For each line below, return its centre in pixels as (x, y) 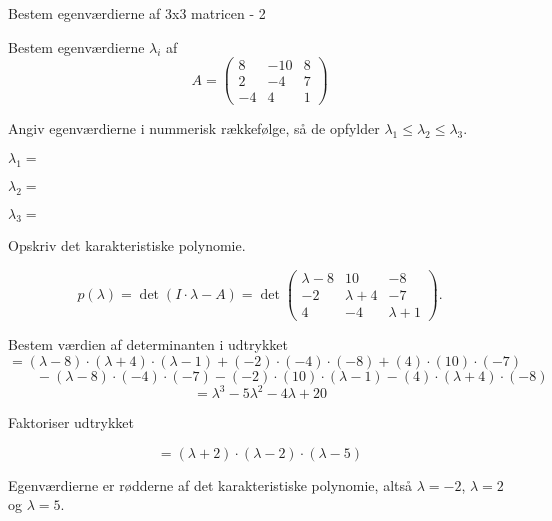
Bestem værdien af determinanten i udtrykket (148, 344)
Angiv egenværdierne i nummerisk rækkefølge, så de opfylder (194, 128)
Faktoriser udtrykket (71, 422)
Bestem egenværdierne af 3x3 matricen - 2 (137, 13)
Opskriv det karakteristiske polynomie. (127, 245)
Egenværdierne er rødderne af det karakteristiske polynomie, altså (210, 484)
